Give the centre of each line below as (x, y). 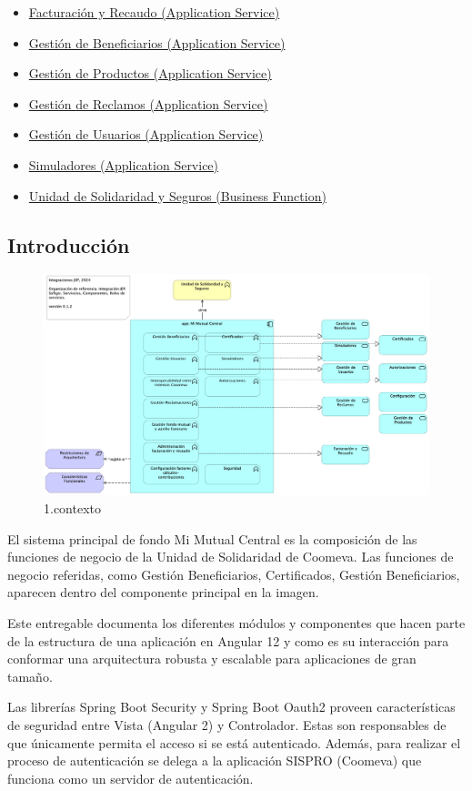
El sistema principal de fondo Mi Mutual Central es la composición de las (212, 538)
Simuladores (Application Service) (124, 164)
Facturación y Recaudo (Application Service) (154, 12)
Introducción (69, 244)
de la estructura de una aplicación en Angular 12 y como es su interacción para (228, 640)
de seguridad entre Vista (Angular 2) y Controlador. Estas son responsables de (227, 724)
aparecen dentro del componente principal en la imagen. (163, 592)
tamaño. (30, 676)
